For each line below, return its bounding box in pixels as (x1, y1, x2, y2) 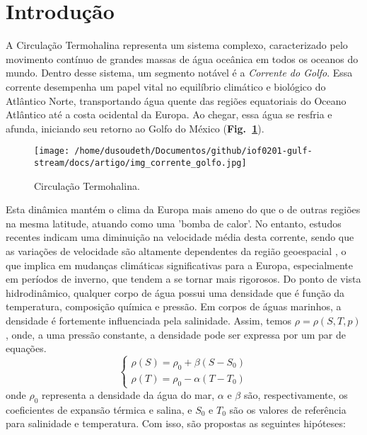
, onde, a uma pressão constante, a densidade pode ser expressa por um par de (6, 327, 346, 341)
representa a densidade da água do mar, (42, 387, 215, 402)
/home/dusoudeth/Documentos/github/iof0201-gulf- (74, 146, 313, 157)
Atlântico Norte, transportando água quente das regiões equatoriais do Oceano (6, 93, 346, 108)
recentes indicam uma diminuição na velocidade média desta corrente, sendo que (6, 230, 354, 244)
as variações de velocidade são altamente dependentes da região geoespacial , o (6, 243, 346, 258)
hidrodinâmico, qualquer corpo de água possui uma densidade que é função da (6, 285, 345, 300)
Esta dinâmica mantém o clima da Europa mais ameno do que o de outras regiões (6, 202, 361, 217)
